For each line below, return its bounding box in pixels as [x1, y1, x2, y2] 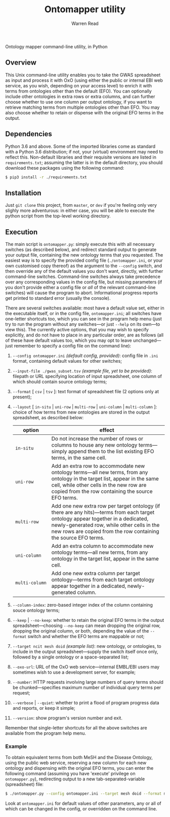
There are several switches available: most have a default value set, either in [5, 305, 164, 311]
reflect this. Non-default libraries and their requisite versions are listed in [5, 154, 157, 160]
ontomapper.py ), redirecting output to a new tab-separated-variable [5, 776, 145, 782]
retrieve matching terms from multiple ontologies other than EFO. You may [5, 104, 160, 110]
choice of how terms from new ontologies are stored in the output [12, 409, 150, 415]
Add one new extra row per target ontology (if [51, 502, 160, 510]
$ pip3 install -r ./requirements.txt [5, 174, 87, 180]
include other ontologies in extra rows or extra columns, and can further [5, 93, 155, 100]
